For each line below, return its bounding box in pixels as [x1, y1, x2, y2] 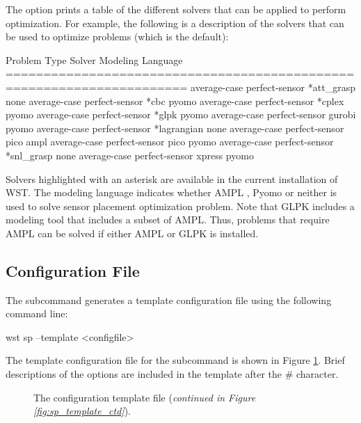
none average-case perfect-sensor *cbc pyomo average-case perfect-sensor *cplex [6, 93, 344, 108]
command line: [6, 306, 68, 321]
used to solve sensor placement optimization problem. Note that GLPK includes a [6, 198, 355, 213]
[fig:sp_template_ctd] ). [33, 404, 131, 418]
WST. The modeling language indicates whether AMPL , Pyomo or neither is [6, 185, 337, 200]
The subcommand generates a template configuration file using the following [6, 292, 332, 307]
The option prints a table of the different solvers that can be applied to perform [6, 2, 346, 16]
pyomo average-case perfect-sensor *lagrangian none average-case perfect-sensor [6, 120, 344, 135]
